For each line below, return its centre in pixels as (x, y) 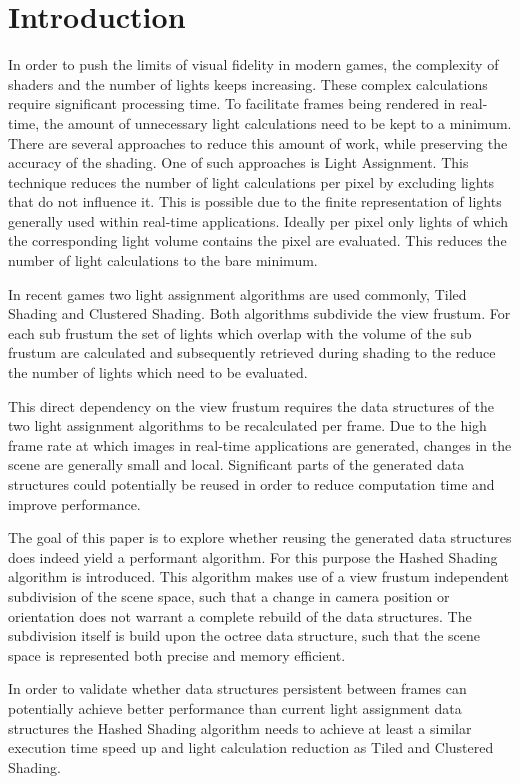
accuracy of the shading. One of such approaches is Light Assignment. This (238, 162)
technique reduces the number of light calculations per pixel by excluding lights (251, 181)
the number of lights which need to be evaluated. (158, 372)
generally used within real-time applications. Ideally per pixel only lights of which (258, 220)
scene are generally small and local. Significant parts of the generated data (236, 464)
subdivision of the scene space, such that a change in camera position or (229, 595)
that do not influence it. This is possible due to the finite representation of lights (255, 201)
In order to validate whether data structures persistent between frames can (237, 688)
